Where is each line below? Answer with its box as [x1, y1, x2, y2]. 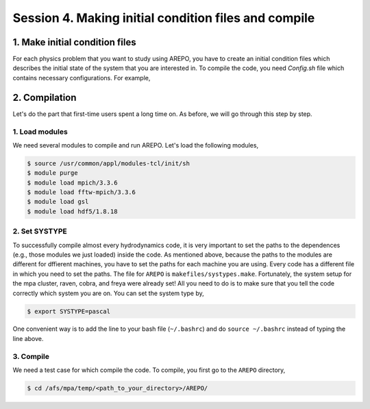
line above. [12, 334, 44, 342]
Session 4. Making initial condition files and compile [12, 10, 315, 25]
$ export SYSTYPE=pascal [27, 307, 111, 315]
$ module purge [27, 169, 78, 177]
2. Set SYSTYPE [12, 226, 68, 236]
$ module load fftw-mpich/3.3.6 [27, 189, 136, 196]
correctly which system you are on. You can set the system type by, [12, 289, 205, 297]
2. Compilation [12, 91, 77, 103]
